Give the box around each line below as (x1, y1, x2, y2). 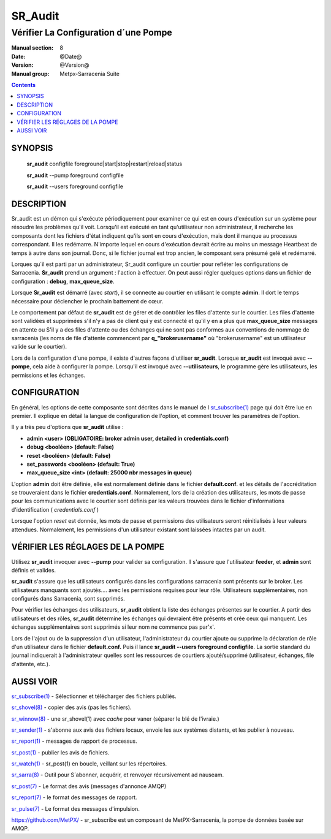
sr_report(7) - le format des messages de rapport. (11, 794, 137, 801)
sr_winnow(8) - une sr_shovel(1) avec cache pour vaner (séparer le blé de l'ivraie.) (11, 715, 220, 723)
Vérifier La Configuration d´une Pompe (11, 27, 173, 38)
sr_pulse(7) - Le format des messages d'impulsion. (11, 805, 140, 812)
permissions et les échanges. (11, 371, 86, 379)
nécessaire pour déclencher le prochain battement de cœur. (11, 297, 164, 305)
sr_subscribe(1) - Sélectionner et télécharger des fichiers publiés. (11, 693, 177, 700)
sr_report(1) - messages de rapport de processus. (11, 737, 137, 745)
